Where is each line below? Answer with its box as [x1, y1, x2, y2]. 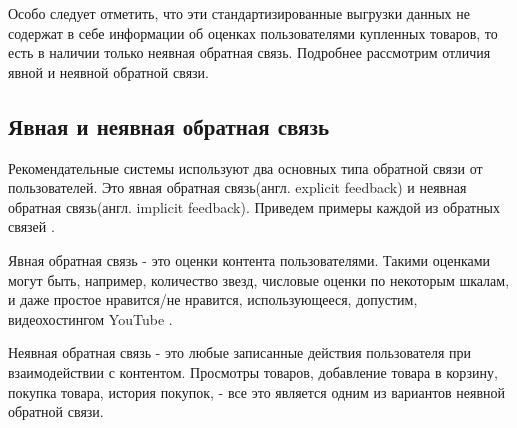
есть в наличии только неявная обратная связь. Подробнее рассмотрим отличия [8, 42, 491, 63]
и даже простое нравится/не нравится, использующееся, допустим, [8, 289, 418, 310]
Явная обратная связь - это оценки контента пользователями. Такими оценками [8, 249, 491, 270]
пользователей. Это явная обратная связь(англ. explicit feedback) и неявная [8, 177, 467, 198]
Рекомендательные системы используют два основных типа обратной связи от [8, 157, 483, 178]
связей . [8, 216, 55, 237]
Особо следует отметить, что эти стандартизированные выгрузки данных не [8, 3, 470, 23]
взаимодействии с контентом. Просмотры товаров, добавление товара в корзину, [8, 361, 498, 382]
